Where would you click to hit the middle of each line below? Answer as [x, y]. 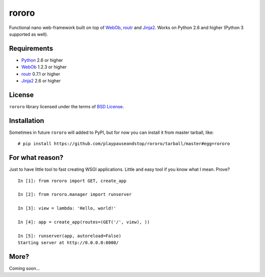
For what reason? [36, 158]
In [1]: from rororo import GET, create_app [72, 181]
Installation [26, 121]
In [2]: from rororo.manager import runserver [75, 195]
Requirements [31, 48]
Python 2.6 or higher [42, 60]
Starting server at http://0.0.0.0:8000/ [68, 243]
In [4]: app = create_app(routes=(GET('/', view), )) [84, 222]
